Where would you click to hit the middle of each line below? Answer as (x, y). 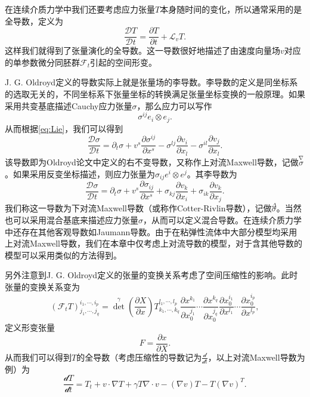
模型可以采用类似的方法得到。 (63, 255)
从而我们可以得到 (38, 357)
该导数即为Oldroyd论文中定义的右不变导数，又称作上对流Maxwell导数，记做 (152, 162)
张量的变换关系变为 (42, 286)
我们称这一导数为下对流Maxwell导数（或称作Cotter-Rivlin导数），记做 (138, 208)
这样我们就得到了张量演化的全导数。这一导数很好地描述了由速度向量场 (142, 50)
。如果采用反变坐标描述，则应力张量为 (80, 173)
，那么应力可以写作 (174, 105)
